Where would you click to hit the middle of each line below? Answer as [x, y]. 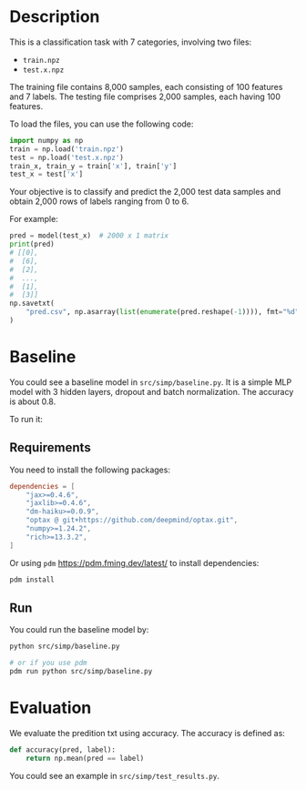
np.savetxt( [32, 304]
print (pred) [32, 244]
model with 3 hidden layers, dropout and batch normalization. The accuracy [152, 391]
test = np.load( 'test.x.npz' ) [67, 157]
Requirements [50, 448]
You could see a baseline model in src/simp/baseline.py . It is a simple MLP [151, 382]
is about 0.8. [33, 401]
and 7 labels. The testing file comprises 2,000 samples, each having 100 [145, 96]
